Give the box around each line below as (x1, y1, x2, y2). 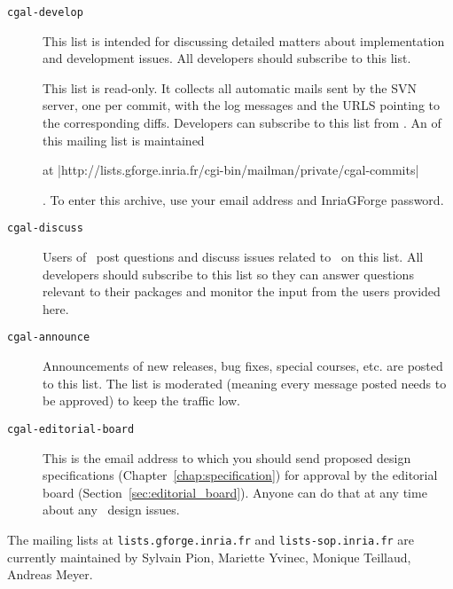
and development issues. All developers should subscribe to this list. (43, 49, 411, 67)
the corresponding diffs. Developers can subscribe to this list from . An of (43, 114, 441, 132)
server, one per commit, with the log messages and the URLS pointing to (43, 96, 440, 114)
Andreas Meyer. (7, 565, 93, 584)
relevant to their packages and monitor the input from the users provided (43, 282, 441, 301)
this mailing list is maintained (43, 130, 205, 149)
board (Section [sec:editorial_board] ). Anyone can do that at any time (43, 483, 427, 501)
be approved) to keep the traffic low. (43, 391, 240, 410)
